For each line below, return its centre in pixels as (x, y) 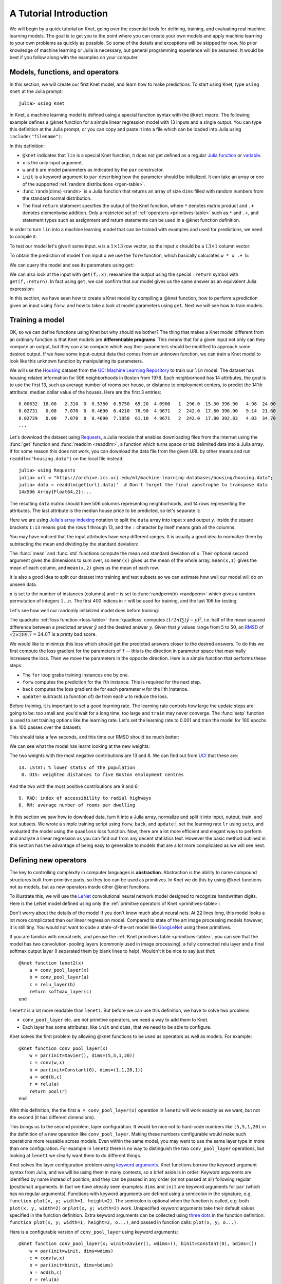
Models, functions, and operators (64, 72)
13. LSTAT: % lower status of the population (77, 767)
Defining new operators (48, 860)
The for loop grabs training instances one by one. (76, 675)
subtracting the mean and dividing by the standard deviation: (74, 544)
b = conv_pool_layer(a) (59, 977)
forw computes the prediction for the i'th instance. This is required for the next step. (112, 682)
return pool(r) (48, 1091)
